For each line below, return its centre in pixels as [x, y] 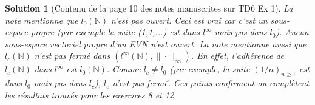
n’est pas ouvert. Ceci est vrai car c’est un [189, 20]
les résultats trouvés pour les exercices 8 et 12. [91, 94]
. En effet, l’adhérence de [238, 56]
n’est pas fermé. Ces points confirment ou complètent [211, 83]
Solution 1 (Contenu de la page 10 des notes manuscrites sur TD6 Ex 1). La [149, 8]
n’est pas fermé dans [72, 56]
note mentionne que [42, 20]
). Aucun [292, 32]
